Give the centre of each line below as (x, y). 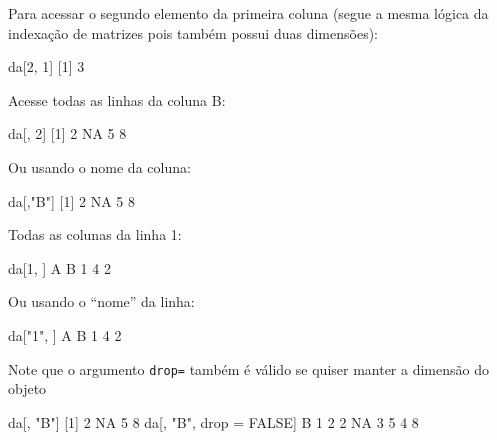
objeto (27, 388)
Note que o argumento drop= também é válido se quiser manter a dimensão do (248, 368)
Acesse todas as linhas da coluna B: (117, 99)
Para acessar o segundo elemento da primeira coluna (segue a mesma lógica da (248, 13)
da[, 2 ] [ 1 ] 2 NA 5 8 (67, 133)
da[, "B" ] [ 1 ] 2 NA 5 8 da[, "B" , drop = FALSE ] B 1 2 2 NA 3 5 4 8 (213, 421)
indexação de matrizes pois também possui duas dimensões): (193, 32)
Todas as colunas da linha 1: (95, 234)
